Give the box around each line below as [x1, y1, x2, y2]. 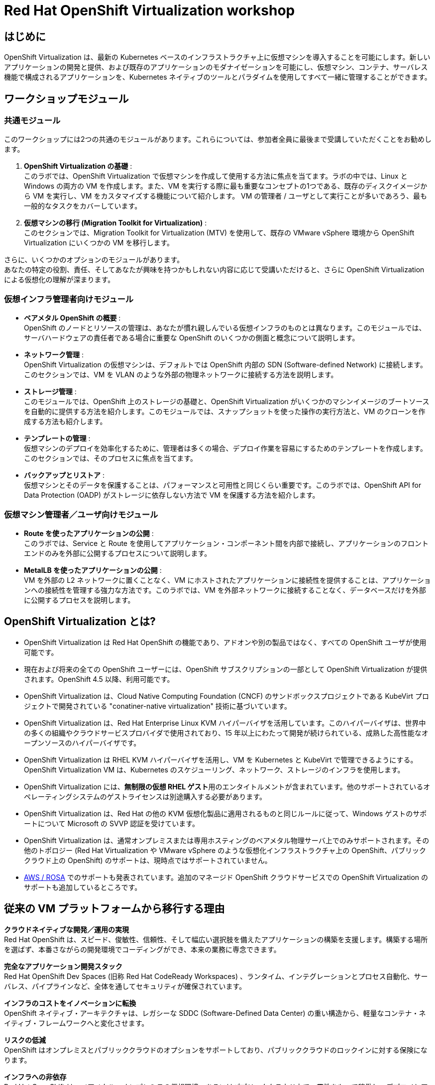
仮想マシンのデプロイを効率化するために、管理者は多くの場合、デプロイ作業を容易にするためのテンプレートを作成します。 [24, 444, 427, 453]
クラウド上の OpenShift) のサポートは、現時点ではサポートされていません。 [24, 856, 272, 865]
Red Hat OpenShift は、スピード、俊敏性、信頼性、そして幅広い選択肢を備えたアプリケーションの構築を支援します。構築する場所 [4, 935, 428, 944]
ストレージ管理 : [24, 387, 77, 396]
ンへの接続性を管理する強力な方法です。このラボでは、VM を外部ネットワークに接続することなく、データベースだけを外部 [24, 585, 426, 594]
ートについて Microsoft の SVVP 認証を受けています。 [24, 819, 199, 828]
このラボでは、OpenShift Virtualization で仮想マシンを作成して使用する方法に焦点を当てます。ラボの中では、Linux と [24, 172, 408, 181]
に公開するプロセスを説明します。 [24, 595, 135, 604]
